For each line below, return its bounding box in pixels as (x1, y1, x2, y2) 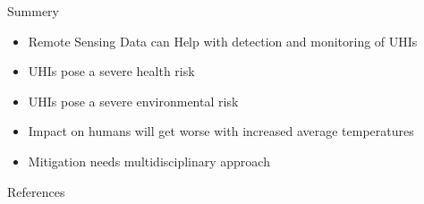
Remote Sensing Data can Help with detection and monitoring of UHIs (28, 31, 418, 50)
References (7, 182, 65, 200)
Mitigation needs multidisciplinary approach (28, 151, 270, 170)
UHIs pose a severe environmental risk (28, 91, 239, 110)
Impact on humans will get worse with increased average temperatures (28, 122, 414, 140)
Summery (7, 2, 59, 20)
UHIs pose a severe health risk (28, 62, 195, 81)
